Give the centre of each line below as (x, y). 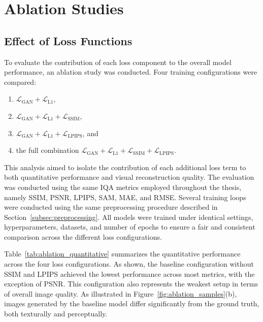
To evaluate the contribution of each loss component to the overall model (118, 62)
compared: (20, 82)
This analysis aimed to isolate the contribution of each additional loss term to (125, 167)
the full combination (47, 150)
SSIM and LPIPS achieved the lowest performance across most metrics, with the (129, 273)
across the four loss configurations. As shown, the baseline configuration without (129, 264)
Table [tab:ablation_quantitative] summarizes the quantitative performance (122, 254)
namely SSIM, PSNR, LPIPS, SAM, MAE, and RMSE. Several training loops (125, 197)
